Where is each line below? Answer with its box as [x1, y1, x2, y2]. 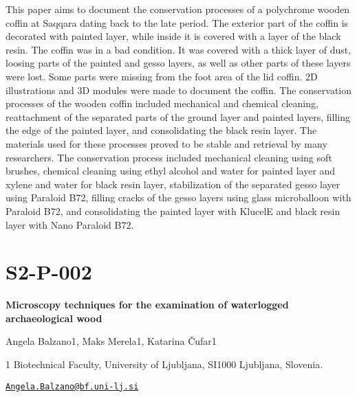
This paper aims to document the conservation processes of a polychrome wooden [6, 2, 349, 16]
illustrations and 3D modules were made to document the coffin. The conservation [6, 82, 352, 97]
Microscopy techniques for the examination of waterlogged [6, 297, 289, 312]
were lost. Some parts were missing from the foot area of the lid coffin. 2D [6, 69, 318, 83]
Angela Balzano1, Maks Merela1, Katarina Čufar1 [6, 334, 217, 348]
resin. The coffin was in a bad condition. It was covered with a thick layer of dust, [6, 42, 351, 56]
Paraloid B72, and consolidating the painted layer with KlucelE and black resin [6, 203, 340, 218]
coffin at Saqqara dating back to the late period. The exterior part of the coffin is [6, 15, 349, 30]
